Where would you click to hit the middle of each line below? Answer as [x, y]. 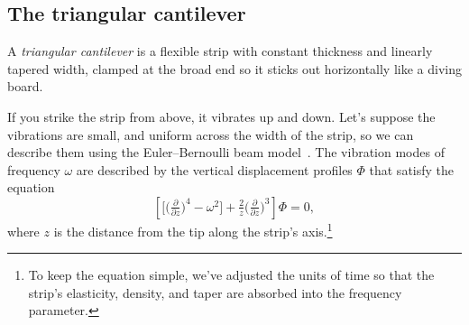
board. [25, 86]
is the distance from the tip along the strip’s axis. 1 [193, 229]
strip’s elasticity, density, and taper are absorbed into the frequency [215, 292]
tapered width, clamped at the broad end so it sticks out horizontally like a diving [234, 68]
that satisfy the [412, 169]
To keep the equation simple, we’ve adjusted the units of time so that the [231, 275]
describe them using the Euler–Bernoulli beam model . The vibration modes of [226, 152]
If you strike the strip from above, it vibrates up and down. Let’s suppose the [221, 116]
